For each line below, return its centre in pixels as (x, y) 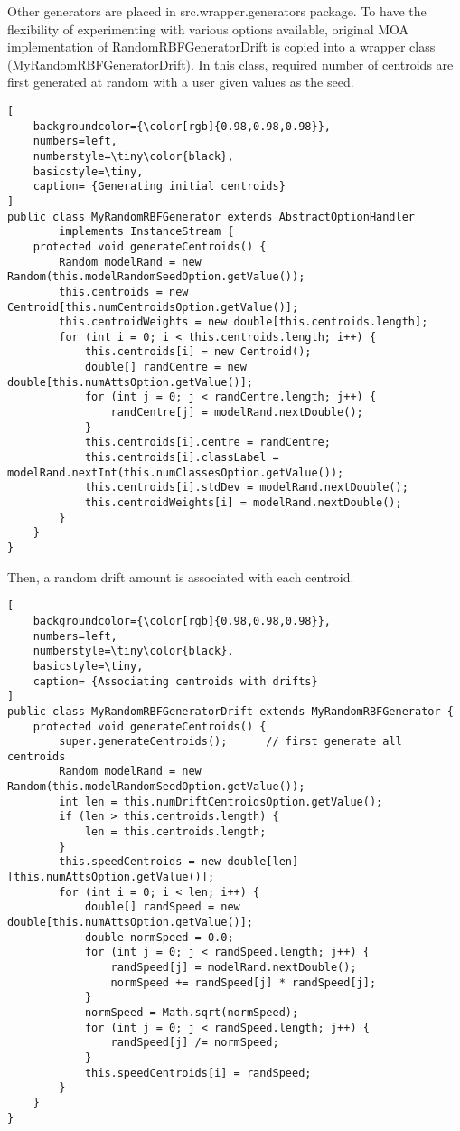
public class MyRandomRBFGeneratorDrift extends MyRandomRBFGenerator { (230, 711)
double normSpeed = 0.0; (159, 937)
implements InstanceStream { (146, 232)
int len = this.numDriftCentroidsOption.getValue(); (221, 801)
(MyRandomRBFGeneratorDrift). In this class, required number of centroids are (230, 64)
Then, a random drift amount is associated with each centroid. (181, 576)
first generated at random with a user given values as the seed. (181, 82)
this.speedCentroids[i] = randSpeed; (198, 1073)
